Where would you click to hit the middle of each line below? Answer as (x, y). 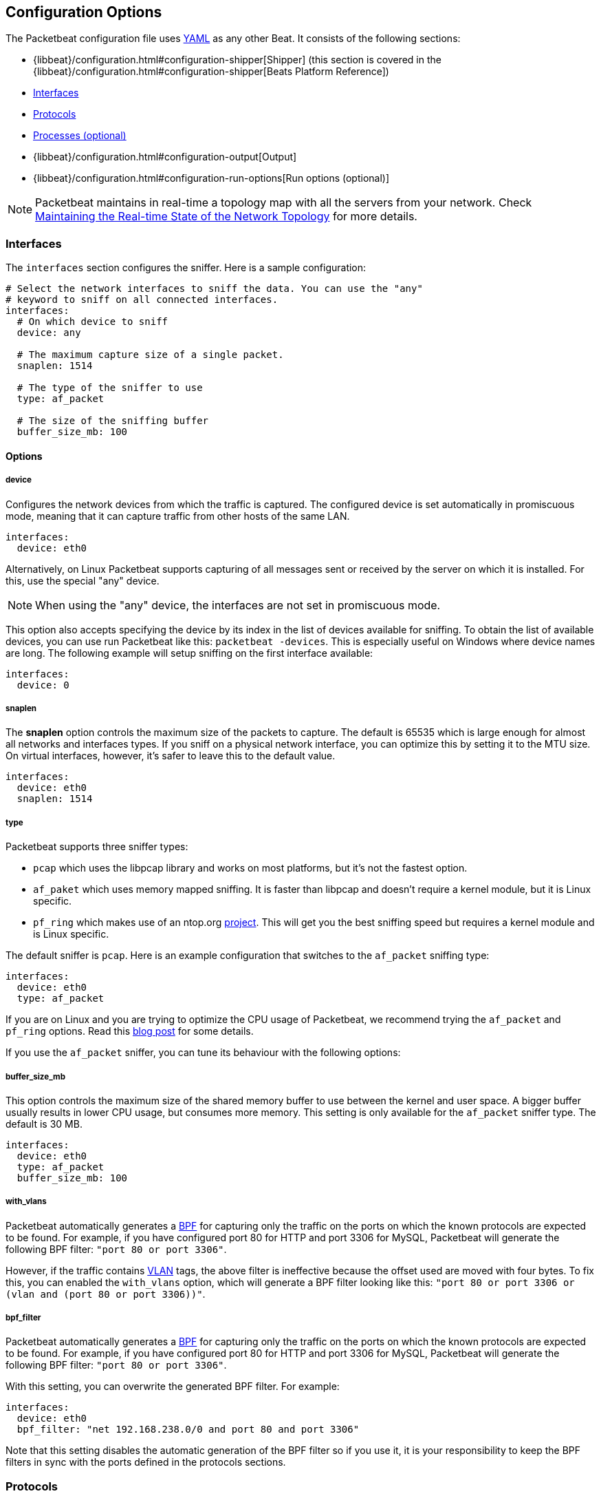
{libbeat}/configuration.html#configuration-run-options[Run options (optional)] (211, 178)
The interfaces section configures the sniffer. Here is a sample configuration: (186, 268)
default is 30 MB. (44, 1124)
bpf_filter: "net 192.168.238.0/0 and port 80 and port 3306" (188, 1430)
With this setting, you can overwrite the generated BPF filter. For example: (173, 1387)
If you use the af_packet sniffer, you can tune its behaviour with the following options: (203, 1053)
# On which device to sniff (92, 322)
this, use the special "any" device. (83, 580)
